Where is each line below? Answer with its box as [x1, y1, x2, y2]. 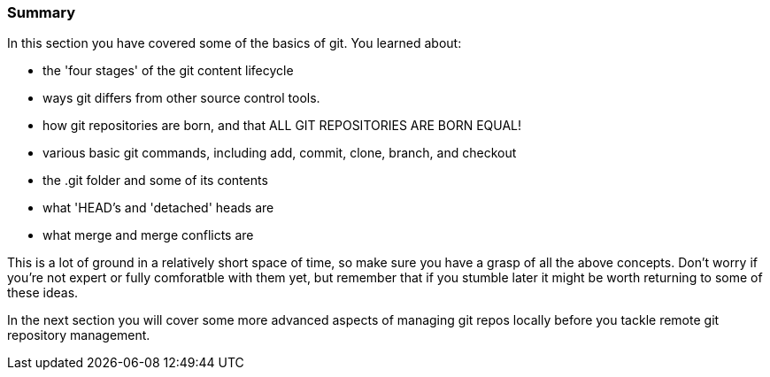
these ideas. [7, 285, 79, 301]
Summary [7, 4, 76, 21]
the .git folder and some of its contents [42, 173, 268, 188]
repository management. [7, 327, 150, 343]
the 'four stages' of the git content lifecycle [42, 63, 294, 79]
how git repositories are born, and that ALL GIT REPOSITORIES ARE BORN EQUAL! [42, 118, 522, 134]
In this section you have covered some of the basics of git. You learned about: [7, 35, 462, 51]
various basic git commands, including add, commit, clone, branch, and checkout [42, 145, 517, 161]
